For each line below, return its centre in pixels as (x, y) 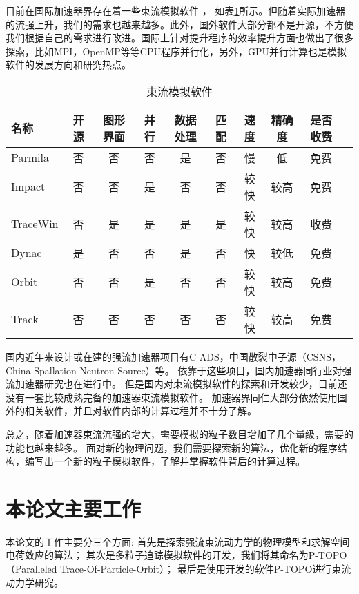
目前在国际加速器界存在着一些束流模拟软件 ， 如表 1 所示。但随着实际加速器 (176, 10)
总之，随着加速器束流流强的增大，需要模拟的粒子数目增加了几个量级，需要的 (179, 433)
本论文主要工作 (74, 508)
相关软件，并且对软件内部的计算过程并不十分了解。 (140, 411)
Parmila (30, 157)
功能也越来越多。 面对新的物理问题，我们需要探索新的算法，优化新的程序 (172, 447)
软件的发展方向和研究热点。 (68, 65)
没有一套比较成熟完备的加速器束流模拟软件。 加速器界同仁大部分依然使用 (172, 397)
